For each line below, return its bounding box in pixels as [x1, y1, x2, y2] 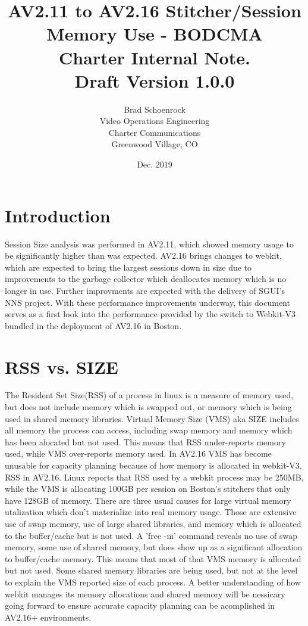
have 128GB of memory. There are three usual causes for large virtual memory [5, 494, 291, 506]
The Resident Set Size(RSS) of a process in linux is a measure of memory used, [5, 389, 294, 401]
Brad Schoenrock [124, 103, 186, 115]
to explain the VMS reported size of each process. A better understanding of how [5, 575, 301, 588]
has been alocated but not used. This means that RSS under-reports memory [5, 435, 286, 448]
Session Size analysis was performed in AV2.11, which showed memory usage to [5, 237, 294, 250]
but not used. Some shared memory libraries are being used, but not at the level [5, 564, 298, 577]
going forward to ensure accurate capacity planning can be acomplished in [5, 599, 275, 612]
